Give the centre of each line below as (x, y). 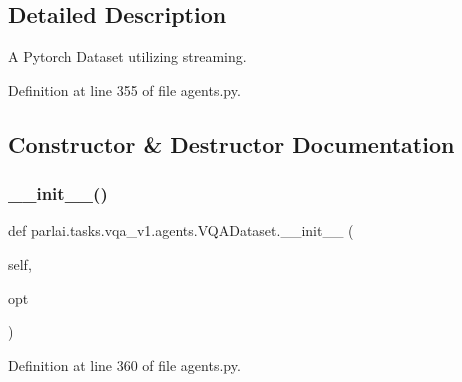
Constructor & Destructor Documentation (231, 143)
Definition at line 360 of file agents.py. (124, 364)
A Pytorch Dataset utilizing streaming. (127, 56)
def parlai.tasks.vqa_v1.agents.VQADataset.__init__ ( (181, 230)
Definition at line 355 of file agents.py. (124, 89)
